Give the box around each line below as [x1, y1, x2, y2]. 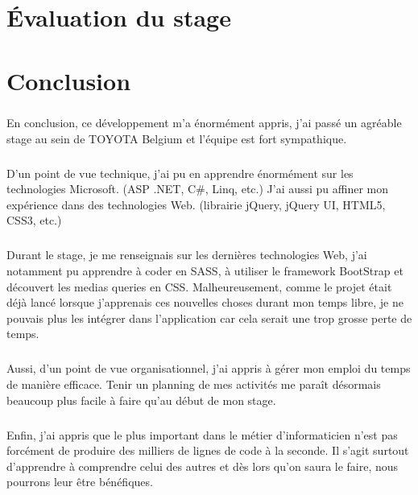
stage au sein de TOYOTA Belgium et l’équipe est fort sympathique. [6, 130, 347, 146]
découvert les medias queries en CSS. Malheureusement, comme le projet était [6, 278, 392, 295]
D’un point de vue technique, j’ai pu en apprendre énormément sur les [6, 164, 354, 181]
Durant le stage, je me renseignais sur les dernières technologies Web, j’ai [6, 246, 367, 263]
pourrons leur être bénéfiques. [6, 473, 153, 490]
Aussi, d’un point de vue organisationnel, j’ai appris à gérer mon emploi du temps [6, 360, 411, 377]
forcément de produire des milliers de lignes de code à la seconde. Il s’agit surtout [6, 442, 409, 459]
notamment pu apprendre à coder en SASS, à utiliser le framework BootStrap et [6, 262, 404, 279]
